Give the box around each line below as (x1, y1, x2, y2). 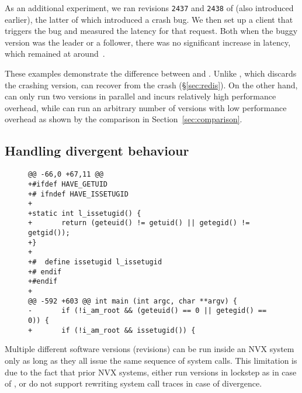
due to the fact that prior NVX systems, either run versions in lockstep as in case (5, 366, 297, 378)
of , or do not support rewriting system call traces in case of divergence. (5, 377, 262, 389)
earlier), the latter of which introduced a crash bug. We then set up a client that (5, 13, 293, 25)
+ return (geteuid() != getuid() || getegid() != (28, 219, 250, 227)
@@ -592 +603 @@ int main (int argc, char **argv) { (28, 297, 237, 305)
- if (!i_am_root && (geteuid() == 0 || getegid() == (28, 306, 267, 315)
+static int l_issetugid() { (28, 209, 141, 218)
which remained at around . (5, 47, 105, 60)
